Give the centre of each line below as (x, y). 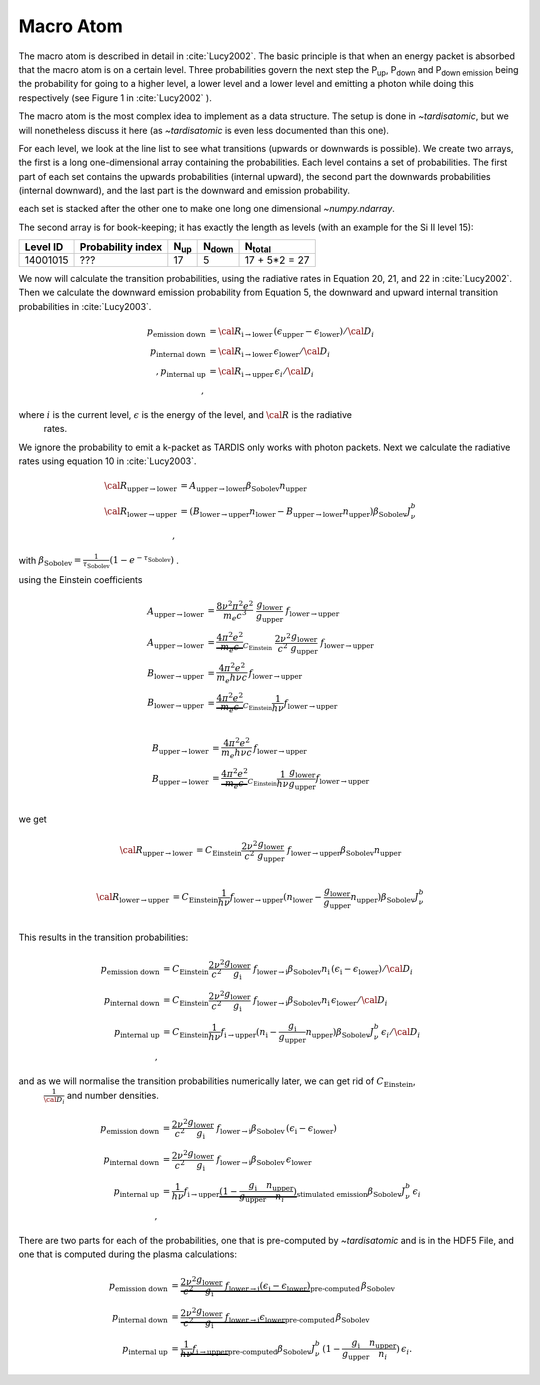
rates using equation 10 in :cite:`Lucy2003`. (107, 461)
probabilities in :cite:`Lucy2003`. (85, 306)
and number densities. (112, 1096)
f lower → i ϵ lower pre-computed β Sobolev (297, 1318)
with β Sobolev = (50, 561)
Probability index (121, 247)
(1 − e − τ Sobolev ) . (144, 559)
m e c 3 (235, 616)
